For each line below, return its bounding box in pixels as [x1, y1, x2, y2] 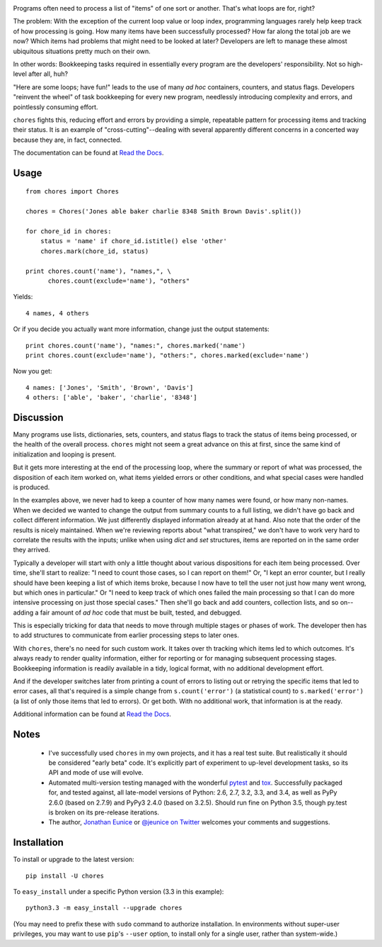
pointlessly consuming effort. [13, 103, 98, 111]
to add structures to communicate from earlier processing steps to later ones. [13, 631, 240, 639]
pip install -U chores [25, 872, 105, 880]
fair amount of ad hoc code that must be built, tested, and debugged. [40, 608, 242, 617]
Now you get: [13, 367, 52, 376]
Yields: [13, 293, 33, 301]
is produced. [13, 483, 50, 491]
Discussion [13, 411, 64, 423]
